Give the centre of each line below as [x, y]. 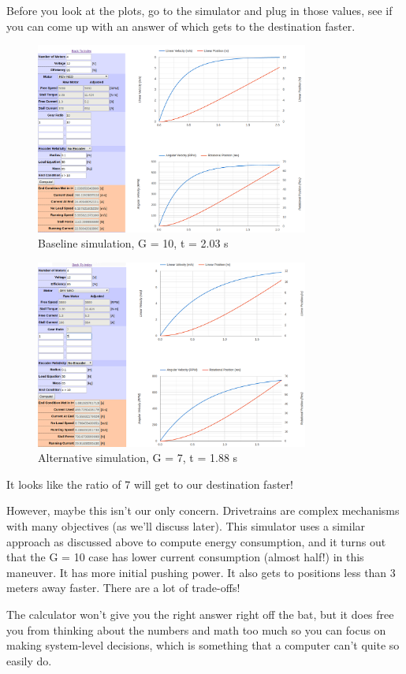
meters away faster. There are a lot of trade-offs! [123, 588]
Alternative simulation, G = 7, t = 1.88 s [138, 458]
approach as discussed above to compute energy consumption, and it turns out [196, 541]
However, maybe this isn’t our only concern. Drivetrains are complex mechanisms [203, 510]
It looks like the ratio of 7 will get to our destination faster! [150, 484]
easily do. [29, 660]
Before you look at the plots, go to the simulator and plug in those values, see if [199, 10]
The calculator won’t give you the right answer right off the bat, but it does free [200, 614]
